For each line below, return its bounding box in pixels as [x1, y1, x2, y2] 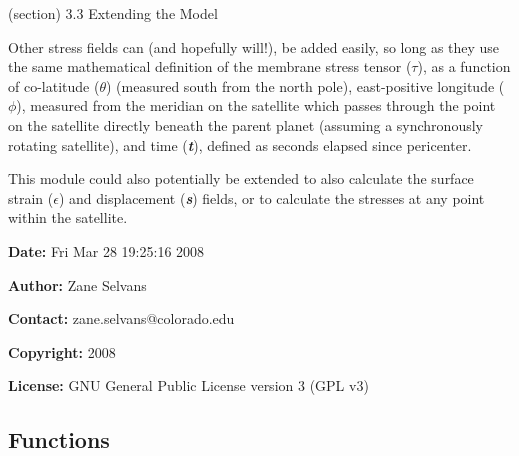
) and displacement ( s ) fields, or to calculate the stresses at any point [58, 187, 485, 208]
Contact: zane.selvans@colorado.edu [8, 308, 235, 329]
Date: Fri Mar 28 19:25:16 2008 [8, 240, 205, 261]
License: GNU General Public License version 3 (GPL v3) [8, 375, 369, 396]
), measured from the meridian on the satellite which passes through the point [16, 95, 496, 116]
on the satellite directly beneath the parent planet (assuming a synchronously [8, 114, 483, 135]
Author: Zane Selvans [8, 274, 147, 295]
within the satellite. [8, 207, 128, 228]
